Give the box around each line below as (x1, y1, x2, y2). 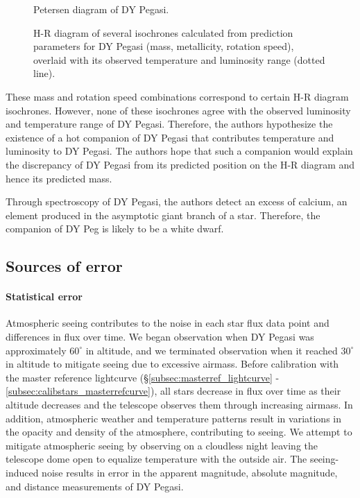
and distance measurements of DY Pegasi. (6, 479, 184, 493)
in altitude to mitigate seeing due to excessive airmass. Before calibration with (6, 357, 339, 371)
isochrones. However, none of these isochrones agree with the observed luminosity (6, 103, 351, 117)
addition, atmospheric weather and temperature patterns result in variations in (6, 411, 342, 425)
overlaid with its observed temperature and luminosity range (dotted (33, 52, 325, 67)
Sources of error (6, 255, 123, 277)
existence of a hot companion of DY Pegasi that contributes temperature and (6, 130, 334, 144)
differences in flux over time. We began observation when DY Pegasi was (6, 329, 314, 344)
